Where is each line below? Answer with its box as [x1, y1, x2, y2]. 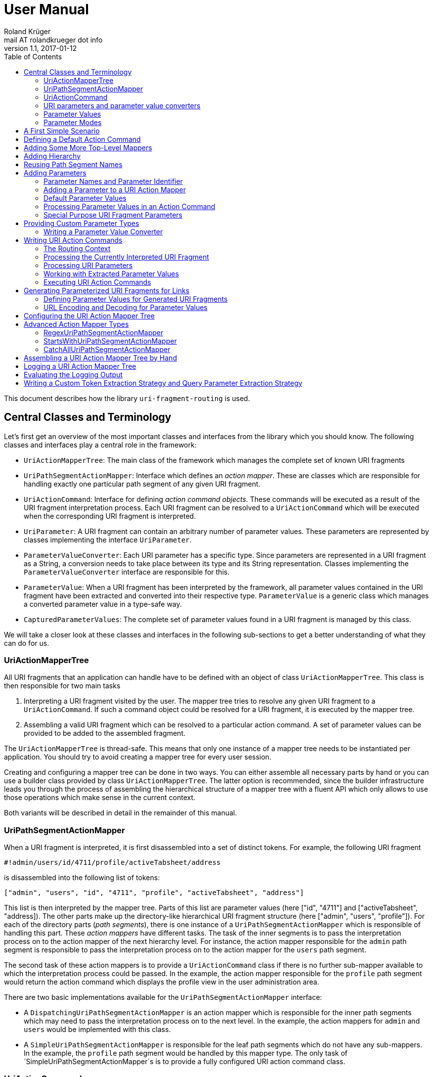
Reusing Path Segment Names [24, 160, 123, 169]
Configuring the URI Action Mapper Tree [24, 311, 155, 320]
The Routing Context [43, 244, 111, 253]
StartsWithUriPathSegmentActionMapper [43, 336, 177, 345]
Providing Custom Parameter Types [24, 219, 139, 227]
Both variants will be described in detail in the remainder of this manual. [4, 808, 237, 817]
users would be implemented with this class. [24, 1025, 171, 1034]
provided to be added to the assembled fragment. [24, 729, 186, 738]
